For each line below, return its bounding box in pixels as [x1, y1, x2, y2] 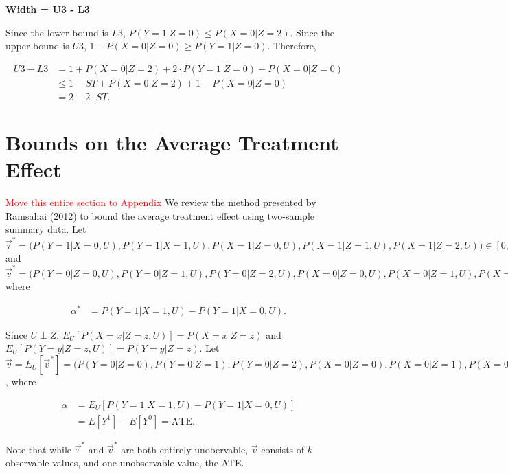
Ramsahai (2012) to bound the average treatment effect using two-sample [5, 208, 315, 223]
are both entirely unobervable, [121, 442, 249, 456]
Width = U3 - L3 [5, 2, 90, 16]
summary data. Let [5, 222, 86, 236]
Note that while [5, 442, 72, 456]
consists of [261, 442, 305, 456]
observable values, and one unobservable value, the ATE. [5, 455, 244, 469]
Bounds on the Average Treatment [5, 128, 339, 157]
